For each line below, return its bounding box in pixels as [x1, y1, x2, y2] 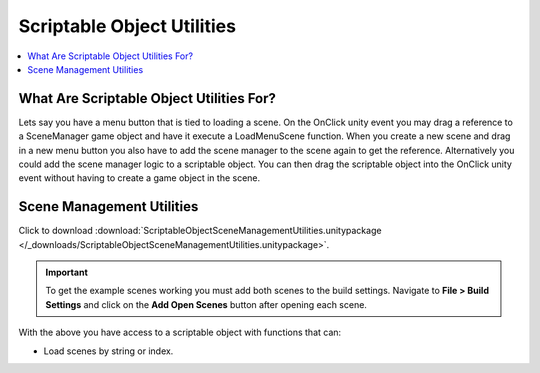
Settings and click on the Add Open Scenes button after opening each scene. [45, 298, 367, 310]
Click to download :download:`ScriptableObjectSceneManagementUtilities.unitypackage [18, 225, 382, 237]
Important [45, 266, 89, 279]
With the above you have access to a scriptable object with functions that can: [18, 326, 342, 339]
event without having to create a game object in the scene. [18, 172, 261, 184]
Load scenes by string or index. [43, 345, 174, 357]
